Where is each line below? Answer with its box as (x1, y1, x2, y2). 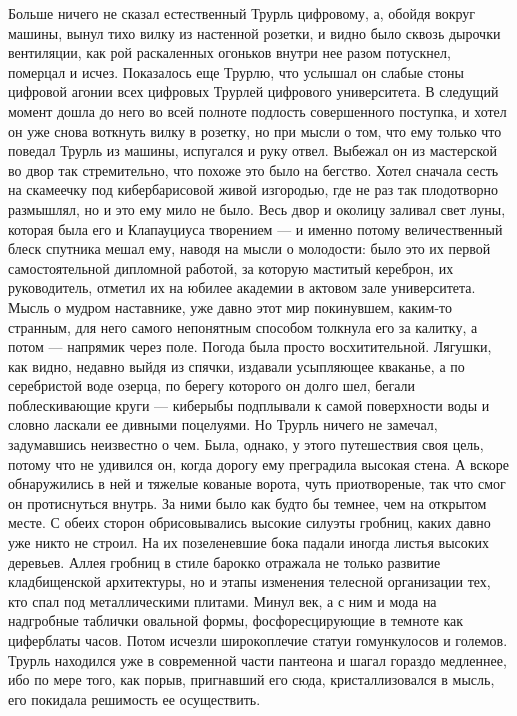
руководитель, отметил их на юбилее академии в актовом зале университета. (8, 277, 476, 298)
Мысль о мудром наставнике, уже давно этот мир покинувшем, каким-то (8, 296, 453, 317)
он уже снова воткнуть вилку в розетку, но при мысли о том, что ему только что (8, 120, 502, 141)
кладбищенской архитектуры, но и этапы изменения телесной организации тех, (8, 571, 491, 592)
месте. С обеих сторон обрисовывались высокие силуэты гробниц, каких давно (8, 512, 491, 533)
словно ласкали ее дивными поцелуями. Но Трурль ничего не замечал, (8, 414, 438, 435)
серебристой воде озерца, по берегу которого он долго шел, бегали (8, 375, 416, 396)
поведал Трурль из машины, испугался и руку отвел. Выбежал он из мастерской (8, 140, 497, 161)
